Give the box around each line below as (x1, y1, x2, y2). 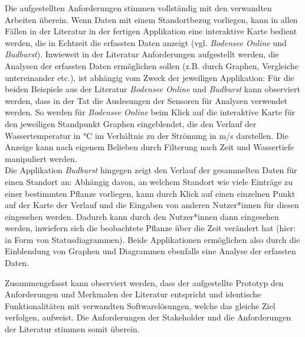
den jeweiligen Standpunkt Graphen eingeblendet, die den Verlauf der (5, 117, 257, 129)
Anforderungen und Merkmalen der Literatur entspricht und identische (5, 288, 261, 300)
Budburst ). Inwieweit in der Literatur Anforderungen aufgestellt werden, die (5, 48, 279, 60)
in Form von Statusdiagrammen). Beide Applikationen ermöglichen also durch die (5, 233, 300, 245)
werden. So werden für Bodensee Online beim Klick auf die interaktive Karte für (5, 106, 296, 118)
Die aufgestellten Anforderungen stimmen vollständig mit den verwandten (5, 2, 272, 14)
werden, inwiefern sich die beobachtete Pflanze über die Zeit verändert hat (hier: (5, 222, 296, 234)
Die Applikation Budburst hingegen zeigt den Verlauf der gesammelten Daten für (5, 164, 297, 176)
